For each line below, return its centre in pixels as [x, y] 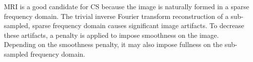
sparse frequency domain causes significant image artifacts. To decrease [138, 25]
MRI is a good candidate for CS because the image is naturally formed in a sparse [126, 6]
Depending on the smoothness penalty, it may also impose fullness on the [113, 44]
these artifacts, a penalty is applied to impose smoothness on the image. [111, 35]
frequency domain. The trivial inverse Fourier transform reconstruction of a [116, 16]
